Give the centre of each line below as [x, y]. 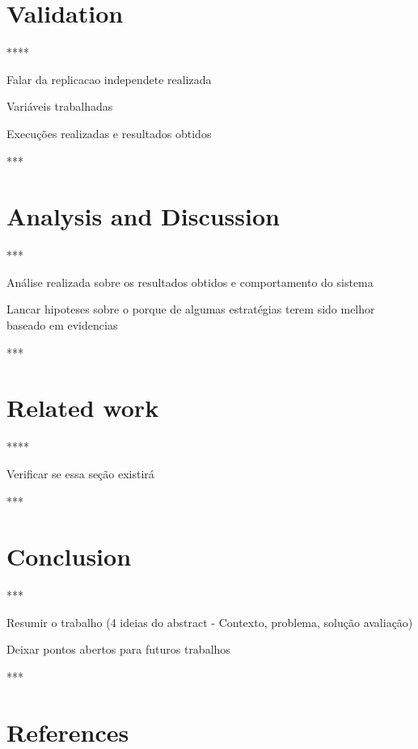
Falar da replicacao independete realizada [109, 79]
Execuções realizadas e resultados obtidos [109, 133]
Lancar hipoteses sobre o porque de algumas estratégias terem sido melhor [191, 309]
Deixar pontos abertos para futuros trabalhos [118, 649]
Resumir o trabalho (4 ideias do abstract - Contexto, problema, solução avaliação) [210, 622]
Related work [83, 408]
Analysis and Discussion [143, 216]
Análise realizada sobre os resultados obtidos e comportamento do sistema [190, 282]
